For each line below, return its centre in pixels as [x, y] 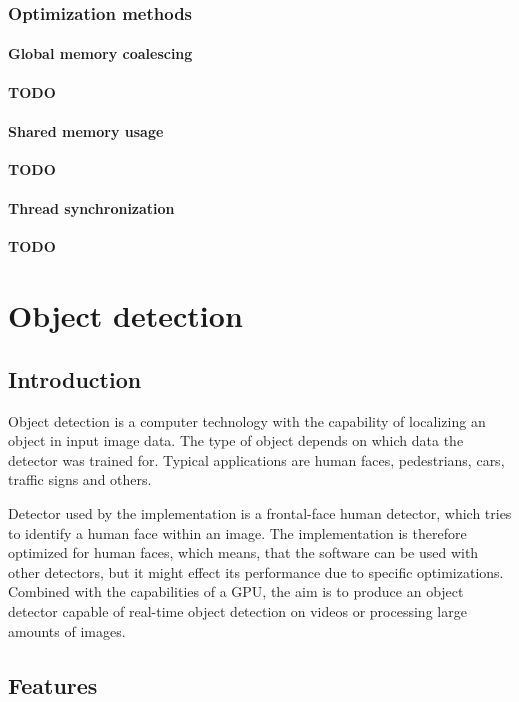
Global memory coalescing [100, 53]
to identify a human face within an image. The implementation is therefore [237, 532]
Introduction [75, 378]
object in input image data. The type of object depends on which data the [236, 440]
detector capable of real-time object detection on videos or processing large [237, 610]
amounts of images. [67, 630]
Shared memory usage [86, 130]
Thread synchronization [91, 208]
